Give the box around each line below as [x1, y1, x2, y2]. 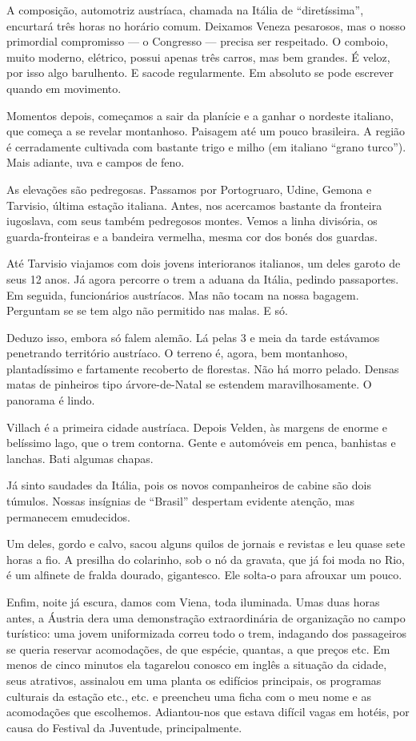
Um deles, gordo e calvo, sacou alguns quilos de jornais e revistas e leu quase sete [6, 535, 406, 552]
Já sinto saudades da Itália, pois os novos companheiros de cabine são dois [6, 477, 371, 493]
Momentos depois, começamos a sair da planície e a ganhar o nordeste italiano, [6, 107, 394, 123]
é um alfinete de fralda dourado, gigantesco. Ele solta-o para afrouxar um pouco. [6, 566, 402, 583]
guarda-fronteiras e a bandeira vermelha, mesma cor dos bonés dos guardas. [6, 228, 378, 244]
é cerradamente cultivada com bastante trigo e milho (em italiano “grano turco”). [6, 138, 406, 155]
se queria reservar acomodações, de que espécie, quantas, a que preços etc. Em [6, 640, 390, 657]
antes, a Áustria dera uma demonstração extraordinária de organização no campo [6, 609, 406, 626]
